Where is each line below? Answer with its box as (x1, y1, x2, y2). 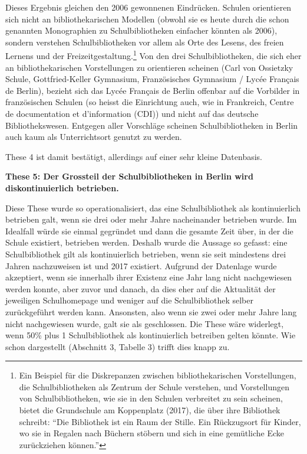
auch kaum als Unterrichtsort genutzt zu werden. (5, 130, 182, 143)
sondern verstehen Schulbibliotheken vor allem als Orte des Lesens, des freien (5, 35, 284, 48)
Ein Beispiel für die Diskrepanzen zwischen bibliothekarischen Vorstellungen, (19, 369, 296, 381)
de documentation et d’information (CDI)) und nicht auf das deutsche (5, 107, 259, 119)
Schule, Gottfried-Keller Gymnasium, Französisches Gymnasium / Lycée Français (5, 73, 299, 85)
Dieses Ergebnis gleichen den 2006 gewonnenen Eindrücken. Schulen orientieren (5, 1, 292, 13)
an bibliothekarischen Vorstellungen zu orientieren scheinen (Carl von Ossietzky (5, 61, 293, 73)
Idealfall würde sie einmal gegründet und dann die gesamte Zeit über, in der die (5, 224, 293, 237)
